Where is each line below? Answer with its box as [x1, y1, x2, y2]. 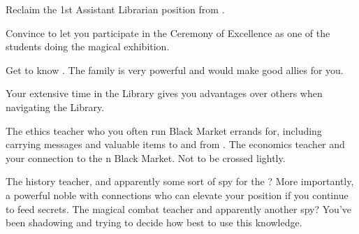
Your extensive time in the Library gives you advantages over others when [6, 86, 323, 101]
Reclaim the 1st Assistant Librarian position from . [6, 2, 225, 16]
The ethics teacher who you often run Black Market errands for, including [6, 123, 322, 138]
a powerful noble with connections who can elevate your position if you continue [6, 187, 349, 202]
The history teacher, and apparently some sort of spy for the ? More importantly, [6, 174, 354, 189]
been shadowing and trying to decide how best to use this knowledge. [6, 215, 302, 230]
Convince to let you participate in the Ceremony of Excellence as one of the [6, 25, 330, 40]
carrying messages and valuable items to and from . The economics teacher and [6, 137, 345, 152]
